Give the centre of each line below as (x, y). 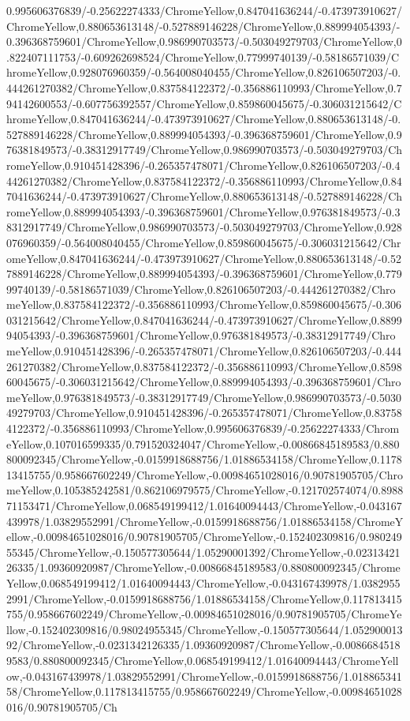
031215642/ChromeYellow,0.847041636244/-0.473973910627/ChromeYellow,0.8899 (204, 319)
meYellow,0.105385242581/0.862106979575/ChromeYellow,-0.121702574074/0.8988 (205, 490)
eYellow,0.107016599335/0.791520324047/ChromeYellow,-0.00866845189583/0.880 (203, 443)
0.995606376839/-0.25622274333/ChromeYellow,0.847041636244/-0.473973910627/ (205, 10)
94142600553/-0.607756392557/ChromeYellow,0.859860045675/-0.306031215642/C (204, 103)
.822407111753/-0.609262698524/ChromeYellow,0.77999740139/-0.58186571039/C (203, 56)
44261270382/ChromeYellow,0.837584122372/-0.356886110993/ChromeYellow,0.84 (204, 180)
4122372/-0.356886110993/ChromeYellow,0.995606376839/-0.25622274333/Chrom (203, 428)
